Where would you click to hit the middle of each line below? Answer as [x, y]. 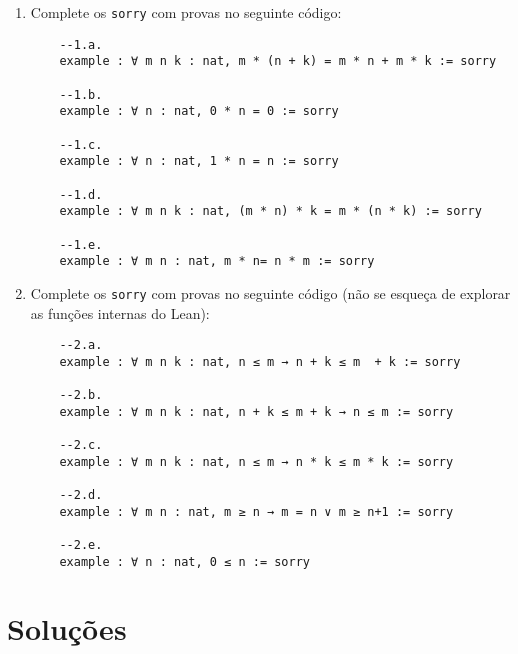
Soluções [67, 628]
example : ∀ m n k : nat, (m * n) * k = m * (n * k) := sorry [270, 211]
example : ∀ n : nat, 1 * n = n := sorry [199, 161]
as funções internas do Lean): [120, 312]
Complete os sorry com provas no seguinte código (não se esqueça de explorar [270, 292]
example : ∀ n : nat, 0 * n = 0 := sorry [199, 111]
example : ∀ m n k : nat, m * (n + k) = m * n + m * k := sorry [278, 61]
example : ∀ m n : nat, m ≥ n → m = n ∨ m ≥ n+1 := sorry [256, 511]
